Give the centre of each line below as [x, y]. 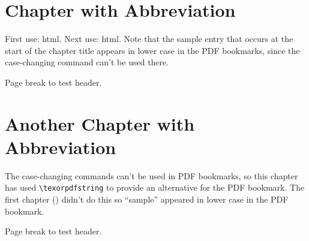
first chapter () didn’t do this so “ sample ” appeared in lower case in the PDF [147, 199]
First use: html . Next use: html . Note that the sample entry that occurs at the [149, 39]
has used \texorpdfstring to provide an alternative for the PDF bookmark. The [155, 187]
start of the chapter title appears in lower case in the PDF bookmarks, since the [152, 50]
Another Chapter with [100, 123]
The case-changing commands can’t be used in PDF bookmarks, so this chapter [151, 175]
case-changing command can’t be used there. [87, 62]
